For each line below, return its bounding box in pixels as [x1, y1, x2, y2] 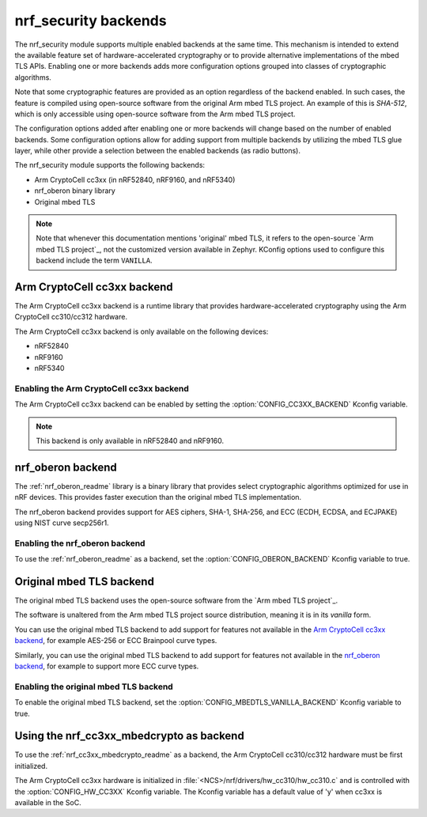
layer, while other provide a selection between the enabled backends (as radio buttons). [14, 146, 300, 156]
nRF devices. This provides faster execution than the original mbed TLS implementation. [14, 493, 302, 502]
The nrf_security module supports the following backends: [14, 161, 206, 170]
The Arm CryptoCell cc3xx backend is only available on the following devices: [14, 327, 269, 336]
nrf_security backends [14, 12, 167, 29]
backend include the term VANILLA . [36, 255, 153, 265]
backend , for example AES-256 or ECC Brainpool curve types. [14, 636, 217, 645]
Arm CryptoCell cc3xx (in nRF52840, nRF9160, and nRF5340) [34, 175, 236, 184]
